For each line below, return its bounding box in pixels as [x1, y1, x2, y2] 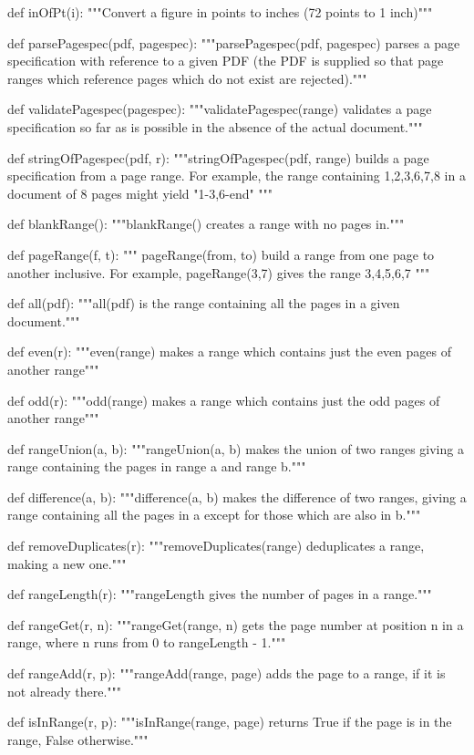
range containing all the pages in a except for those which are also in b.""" [7, 505, 421, 524]
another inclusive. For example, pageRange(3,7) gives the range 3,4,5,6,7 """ [7, 263, 430, 282]
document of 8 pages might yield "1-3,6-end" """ [7, 183, 273, 202]
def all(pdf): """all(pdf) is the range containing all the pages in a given [7, 294, 400, 313]
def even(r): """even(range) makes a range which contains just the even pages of [7, 342, 452, 361]
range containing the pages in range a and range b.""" [7, 457, 306, 476]
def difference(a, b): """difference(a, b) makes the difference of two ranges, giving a [7, 487, 467, 506]
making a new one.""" [7, 553, 127, 573]
